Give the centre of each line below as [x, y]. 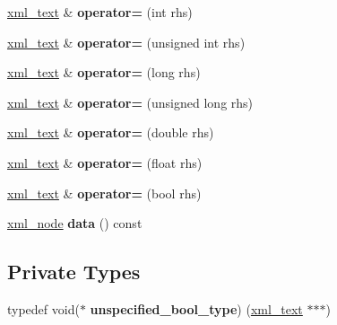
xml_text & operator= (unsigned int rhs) [126, 42]
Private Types [74, 272]
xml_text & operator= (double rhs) [111, 132]
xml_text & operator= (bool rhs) [104, 193]
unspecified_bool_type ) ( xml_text [196, 308]
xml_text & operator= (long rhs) [104, 72]
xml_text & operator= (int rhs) [100, 12]
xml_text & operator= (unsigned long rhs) [130, 102]
